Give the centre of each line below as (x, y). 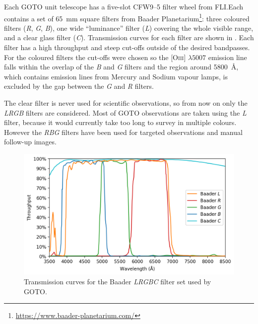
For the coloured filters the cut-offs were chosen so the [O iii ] (95, 57)
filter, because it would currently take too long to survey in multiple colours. (120, 122)
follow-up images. (30, 142)
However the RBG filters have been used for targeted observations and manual (123, 132)
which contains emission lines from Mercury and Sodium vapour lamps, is (116, 76)
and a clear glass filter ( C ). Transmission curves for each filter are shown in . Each (129, 37)
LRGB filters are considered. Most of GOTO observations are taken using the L (125, 112)
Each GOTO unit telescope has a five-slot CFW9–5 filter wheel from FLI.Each (124, 6)
